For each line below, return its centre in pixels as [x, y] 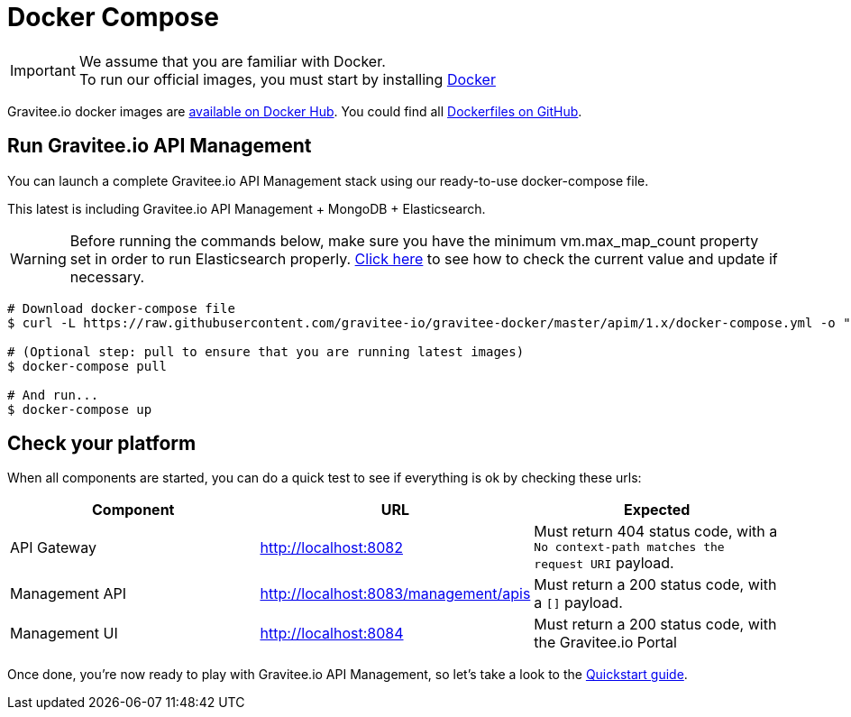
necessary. [107, 276]
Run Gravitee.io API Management [160, 146]
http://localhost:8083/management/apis [395, 594]
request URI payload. [604, 563]
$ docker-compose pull [87, 366]
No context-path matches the [629, 547]
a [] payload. [578, 603]
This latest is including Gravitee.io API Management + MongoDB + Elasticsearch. [247, 208]
